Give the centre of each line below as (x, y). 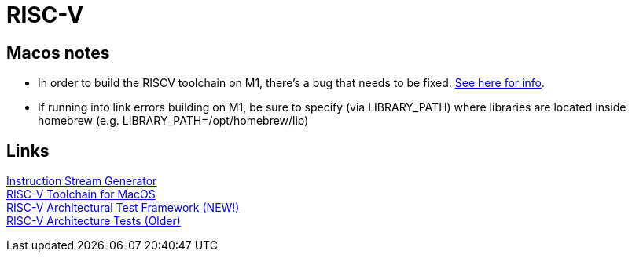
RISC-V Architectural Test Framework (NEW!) (123, 208)
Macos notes (58, 53)
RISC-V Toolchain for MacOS (81, 194)
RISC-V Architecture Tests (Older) (94, 221)
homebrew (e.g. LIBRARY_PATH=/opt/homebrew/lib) (173, 121)
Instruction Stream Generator (82, 181)
